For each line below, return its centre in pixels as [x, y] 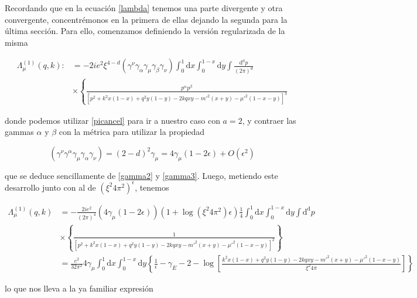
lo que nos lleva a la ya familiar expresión [79, 288]
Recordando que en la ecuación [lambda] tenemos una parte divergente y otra [144, 8]
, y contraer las [269, 120]
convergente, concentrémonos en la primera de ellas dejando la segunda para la [146, 19]
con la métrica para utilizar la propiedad [132, 132]
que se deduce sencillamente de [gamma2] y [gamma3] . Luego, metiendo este [141, 175]
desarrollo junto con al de [50, 187]
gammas [19, 132]
